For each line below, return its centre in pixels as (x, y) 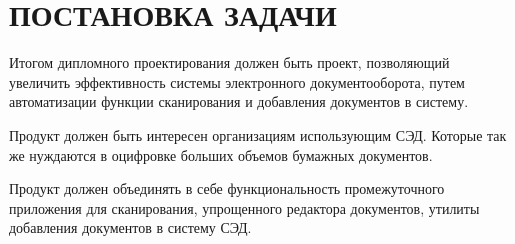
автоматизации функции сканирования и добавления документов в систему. (239, 101)
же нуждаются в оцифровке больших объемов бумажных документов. (221, 154)
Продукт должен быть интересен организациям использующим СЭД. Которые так (258, 134)
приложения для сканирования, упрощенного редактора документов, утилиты (244, 207)
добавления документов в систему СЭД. (130, 227)
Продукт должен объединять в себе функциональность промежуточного (227, 188)
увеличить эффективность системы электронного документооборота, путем (237, 81)
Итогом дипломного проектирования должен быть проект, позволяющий (229, 62)
